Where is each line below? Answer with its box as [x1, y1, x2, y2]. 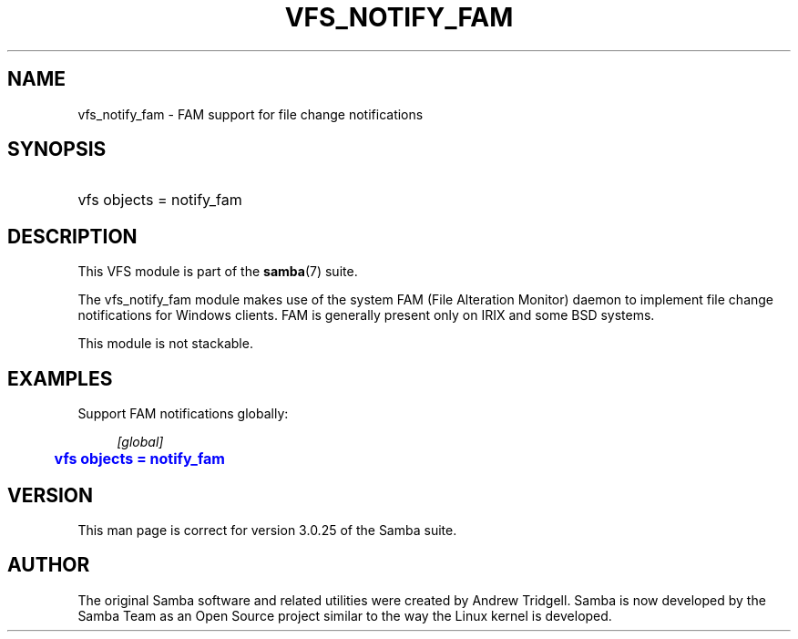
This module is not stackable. [77, 335, 253, 352]
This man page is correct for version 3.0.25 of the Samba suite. [77, 521, 457, 538]
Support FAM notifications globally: [77, 406, 289, 422]
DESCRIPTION [7, 224, 138, 248]
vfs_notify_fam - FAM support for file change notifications [77, 106, 424, 122]
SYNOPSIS [7, 138, 107, 161]
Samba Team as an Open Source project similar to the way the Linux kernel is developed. [77, 607, 612, 624]
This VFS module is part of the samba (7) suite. [77, 263, 358, 280]
